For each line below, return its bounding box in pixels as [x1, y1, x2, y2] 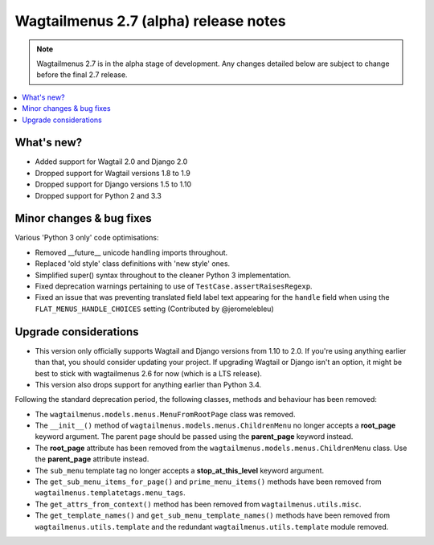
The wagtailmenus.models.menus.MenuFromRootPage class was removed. [35, 409, 296, 419]
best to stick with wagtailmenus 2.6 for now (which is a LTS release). [35, 368, 263, 378]
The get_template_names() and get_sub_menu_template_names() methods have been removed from [35, 510, 391, 520]
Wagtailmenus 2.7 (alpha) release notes [14, 12, 286, 30]
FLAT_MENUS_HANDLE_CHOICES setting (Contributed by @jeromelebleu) [35, 304, 274, 313]
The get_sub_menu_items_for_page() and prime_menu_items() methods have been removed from [35, 477, 382, 486]
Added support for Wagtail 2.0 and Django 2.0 [35, 157, 188, 166]
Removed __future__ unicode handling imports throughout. [35, 248, 228, 257]
